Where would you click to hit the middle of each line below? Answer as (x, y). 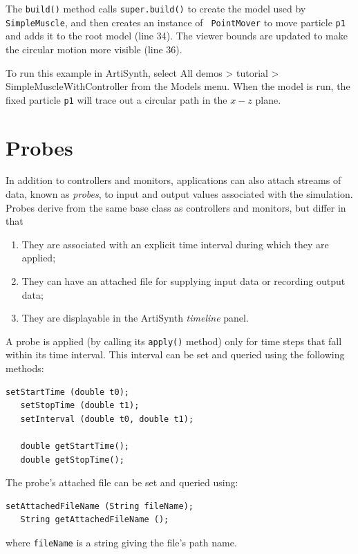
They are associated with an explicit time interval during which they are (175, 244)
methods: (25, 368)
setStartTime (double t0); (67, 392)
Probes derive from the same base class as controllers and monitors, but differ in (176, 207)
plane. (268, 99)
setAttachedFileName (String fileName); (100, 506)
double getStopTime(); (72, 460)
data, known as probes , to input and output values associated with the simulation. (179, 194)
